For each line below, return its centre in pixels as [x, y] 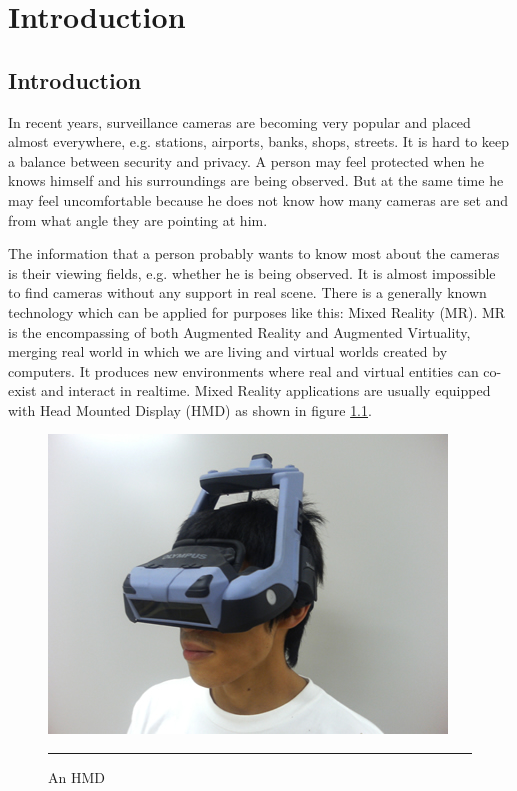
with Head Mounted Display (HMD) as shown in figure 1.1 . [190, 409]
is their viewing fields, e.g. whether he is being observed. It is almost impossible [252, 272]
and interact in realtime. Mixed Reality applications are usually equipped [266, 390]
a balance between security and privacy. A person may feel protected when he [246, 160]
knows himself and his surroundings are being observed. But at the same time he [256, 180]
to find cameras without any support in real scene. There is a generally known [247, 292]
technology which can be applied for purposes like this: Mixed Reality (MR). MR [257, 311]
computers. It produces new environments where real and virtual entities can [243, 370]
